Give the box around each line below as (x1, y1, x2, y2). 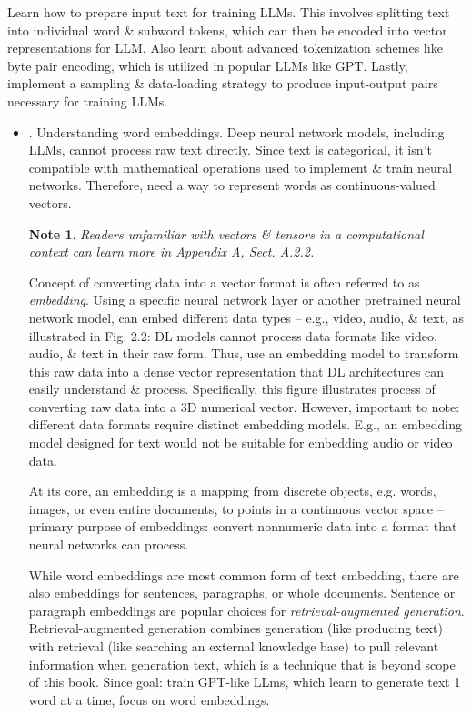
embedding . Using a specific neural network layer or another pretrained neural (28, 290, 461, 309)
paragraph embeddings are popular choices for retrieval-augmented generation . (28, 600, 465, 619)
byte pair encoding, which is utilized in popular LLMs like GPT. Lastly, (7, 55, 408, 75)
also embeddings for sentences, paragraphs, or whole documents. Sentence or (28, 583, 456, 602)
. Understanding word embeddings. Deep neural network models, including (28, 122, 445, 141)
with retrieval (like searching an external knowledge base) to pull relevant (28, 637, 439, 655)
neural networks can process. (28, 535, 189, 554)
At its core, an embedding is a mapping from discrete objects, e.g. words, (28, 481, 436, 500)
